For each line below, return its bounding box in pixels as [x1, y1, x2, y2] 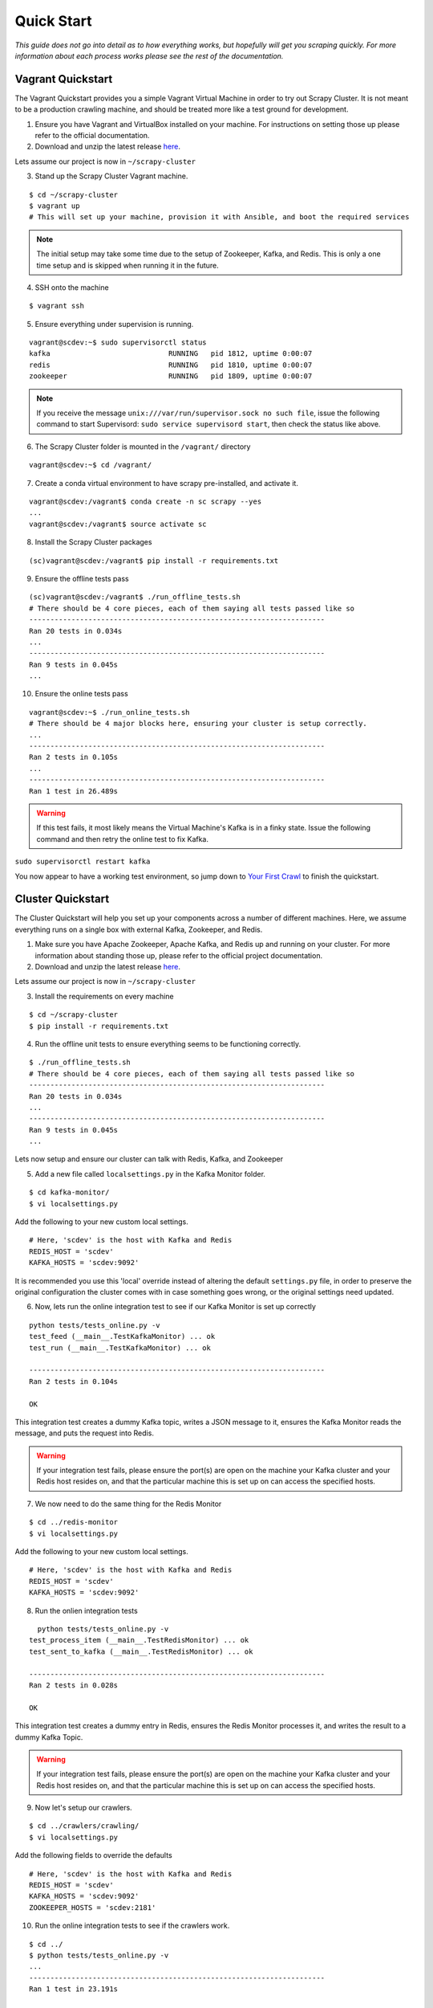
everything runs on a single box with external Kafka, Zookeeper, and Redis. [14, 924, 263, 934]
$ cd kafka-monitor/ [29, 1188, 110, 1197]
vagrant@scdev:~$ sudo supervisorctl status [29, 338, 208, 347]
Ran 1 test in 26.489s [29, 786, 119, 795]
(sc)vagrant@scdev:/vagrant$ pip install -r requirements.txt [29, 556, 279, 565]
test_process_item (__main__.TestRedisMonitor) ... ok [29, 1635, 249, 1645]
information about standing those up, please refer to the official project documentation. [34, 950, 323, 960]
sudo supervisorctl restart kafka [14, 857, 151, 867]
